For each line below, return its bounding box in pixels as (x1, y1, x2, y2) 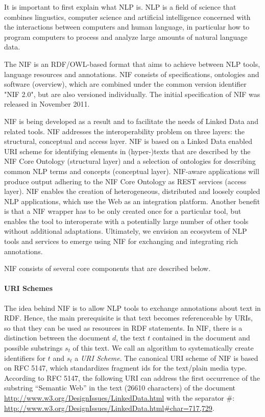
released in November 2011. (4, 99, 90, 109)
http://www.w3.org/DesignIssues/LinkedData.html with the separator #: (4, 392, 235, 403)
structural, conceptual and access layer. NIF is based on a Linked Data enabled (4, 136, 253, 146)
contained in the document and (152, 332, 250, 343)
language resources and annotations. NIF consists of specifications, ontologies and (4, 68, 259, 79)
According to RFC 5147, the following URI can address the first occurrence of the (4, 372, 260, 383)
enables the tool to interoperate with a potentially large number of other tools (4, 215, 249, 226)
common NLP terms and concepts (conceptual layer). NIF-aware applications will (4, 165, 259, 176)
